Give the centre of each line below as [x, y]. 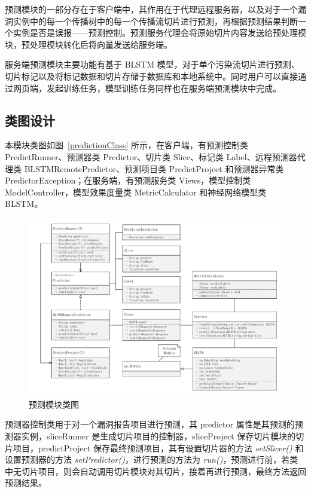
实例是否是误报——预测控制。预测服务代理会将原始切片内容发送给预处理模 [159, 33]
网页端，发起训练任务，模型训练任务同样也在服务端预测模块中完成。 [147, 88]
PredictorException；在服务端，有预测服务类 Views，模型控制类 [128, 180]
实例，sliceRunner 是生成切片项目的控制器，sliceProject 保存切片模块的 [158, 436]
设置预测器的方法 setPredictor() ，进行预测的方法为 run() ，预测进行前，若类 [152, 459]
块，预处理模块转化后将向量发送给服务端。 [89, 44]
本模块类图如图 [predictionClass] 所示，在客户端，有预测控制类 [126, 145]
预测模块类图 [54, 404]
